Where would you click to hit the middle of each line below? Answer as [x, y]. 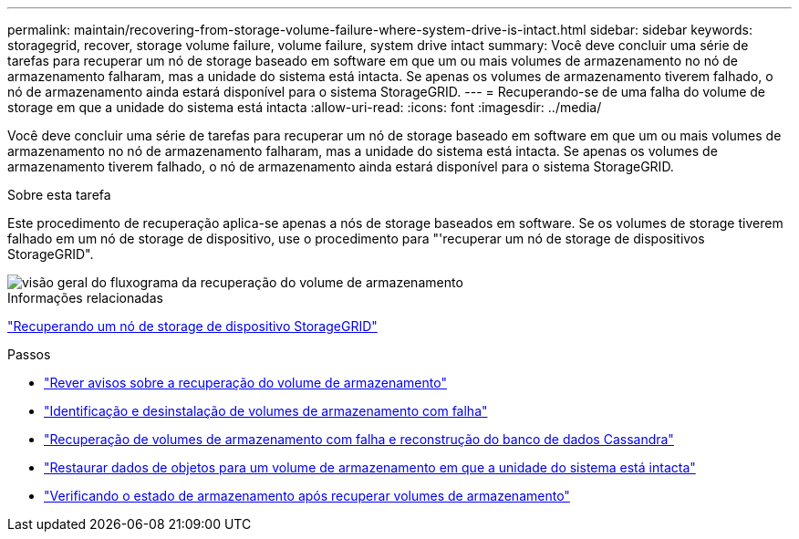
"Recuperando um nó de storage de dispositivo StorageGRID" [192, 326]
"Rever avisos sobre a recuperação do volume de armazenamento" [245, 383]
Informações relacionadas [85, 298]
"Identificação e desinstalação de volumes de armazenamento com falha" [266, 411]
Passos [29, 354]
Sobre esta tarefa [59, 195]
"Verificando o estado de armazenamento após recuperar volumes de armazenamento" [307, 496]
